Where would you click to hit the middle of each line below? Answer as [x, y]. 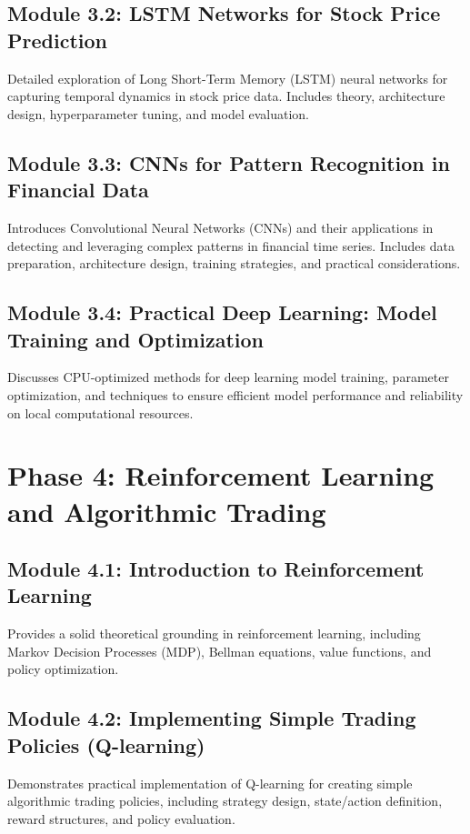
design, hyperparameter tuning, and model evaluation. [158, 113]
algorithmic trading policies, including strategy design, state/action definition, [225, 801]
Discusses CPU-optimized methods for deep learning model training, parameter [228, 377]
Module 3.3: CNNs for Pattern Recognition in [229, 162]
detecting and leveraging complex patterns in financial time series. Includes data [231, 245]
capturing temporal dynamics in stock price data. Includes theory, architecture [226, 96]
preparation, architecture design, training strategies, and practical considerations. [234, 263]
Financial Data [78, 190]
